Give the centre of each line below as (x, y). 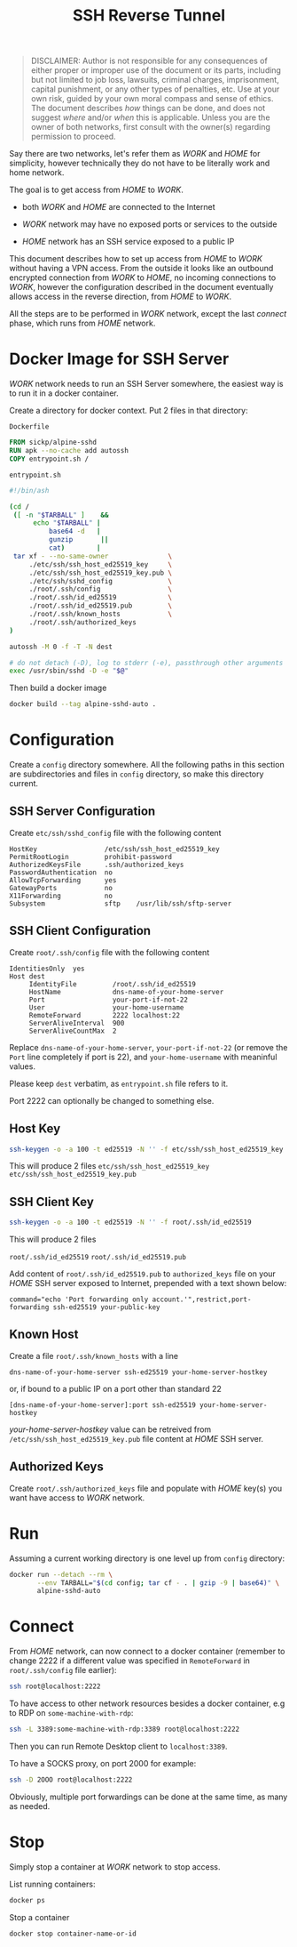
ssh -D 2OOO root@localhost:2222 (71, 1780)
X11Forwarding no (61, 896)
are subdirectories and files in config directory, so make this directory (137, 774)
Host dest (27, 976)
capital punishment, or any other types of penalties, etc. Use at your (155, 89)
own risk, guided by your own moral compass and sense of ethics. (152, 99)
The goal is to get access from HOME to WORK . (96, 190)
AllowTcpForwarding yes (63, 880)
